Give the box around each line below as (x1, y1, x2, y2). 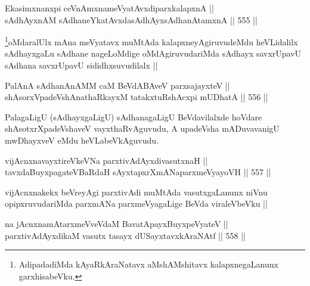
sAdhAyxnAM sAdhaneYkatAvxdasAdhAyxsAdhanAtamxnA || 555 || (5, 13, 258, 26)
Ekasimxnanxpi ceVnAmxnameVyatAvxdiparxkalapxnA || (5, 2, 214, 14)
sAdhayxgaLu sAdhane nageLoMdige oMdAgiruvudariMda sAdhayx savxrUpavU (5, 47, 302, 60)
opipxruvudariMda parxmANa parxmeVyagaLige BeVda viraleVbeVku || (5, 197, 268, 210)
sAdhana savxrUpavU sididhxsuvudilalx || (5, 59, 158, 71)
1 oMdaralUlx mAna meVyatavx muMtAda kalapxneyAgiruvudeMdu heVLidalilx (5, 34, 298, 48)
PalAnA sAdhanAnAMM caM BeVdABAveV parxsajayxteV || (5, 79, 230, 91)
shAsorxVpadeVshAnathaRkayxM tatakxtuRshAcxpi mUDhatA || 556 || (5, 91, 268, 103)
